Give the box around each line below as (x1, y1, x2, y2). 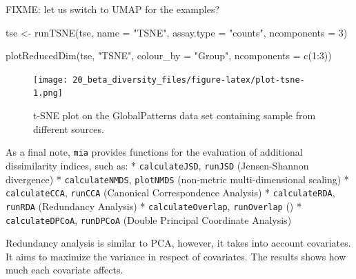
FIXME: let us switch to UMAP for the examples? (6, 2, 220, 16)
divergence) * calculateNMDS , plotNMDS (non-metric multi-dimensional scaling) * (6, 172, 349, 186)
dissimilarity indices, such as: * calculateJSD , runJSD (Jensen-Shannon (6, 158, 309, 172)
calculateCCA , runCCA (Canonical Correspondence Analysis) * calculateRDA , (6, 185, 335, 200)
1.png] (33, 88, 63, 99)
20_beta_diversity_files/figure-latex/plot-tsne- (72, 74, 305, 85)
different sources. (33, 121, 104, 136)
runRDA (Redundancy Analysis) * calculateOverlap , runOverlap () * (6, 198, 301, 213)
